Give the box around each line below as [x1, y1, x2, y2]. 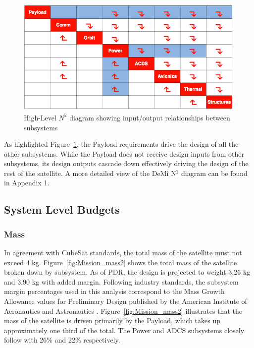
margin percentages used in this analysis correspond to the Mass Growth [4, 286, 225, 296]
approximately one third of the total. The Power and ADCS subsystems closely [4, 325, 245, 335]
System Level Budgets [4, 202, 120, 217]
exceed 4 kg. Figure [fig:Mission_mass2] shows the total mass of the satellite [4, 257, 237, 267]
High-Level [24, 112, 56, 122]
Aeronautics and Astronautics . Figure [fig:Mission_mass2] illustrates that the [4, 305, 242, 316]
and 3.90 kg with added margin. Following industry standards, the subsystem [4, 276, 239, 287]
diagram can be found [181, 168, 248, 178]
